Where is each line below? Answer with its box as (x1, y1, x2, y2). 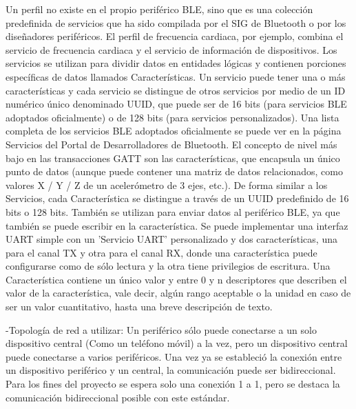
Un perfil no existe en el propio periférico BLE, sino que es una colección (6, 2, 313, 16)
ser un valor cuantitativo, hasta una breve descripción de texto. (6, 299, 273, 314)
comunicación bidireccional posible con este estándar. (6, 390, 230, 404)
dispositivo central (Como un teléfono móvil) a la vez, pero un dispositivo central (6, 336, 348, 350)
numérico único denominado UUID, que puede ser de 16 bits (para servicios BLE (6, 97, 347, 111)
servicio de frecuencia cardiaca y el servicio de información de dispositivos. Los (6, 42, 337, 57)
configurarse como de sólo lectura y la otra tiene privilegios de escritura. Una (6, 259, 331, 273)
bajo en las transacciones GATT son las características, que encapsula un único (6, 150, 340, 165)
